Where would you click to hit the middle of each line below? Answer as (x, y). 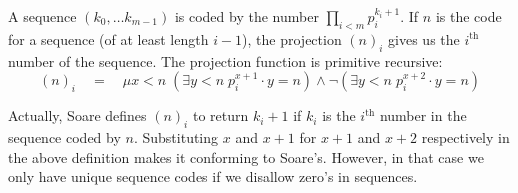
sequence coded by (64, 136)
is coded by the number (246, 16)
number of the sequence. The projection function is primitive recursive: (225, 60)
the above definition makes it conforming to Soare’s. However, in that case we (246, 156)
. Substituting (176, 136)
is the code (468, 16)
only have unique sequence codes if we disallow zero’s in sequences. (213, 176)
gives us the (424, 38)
